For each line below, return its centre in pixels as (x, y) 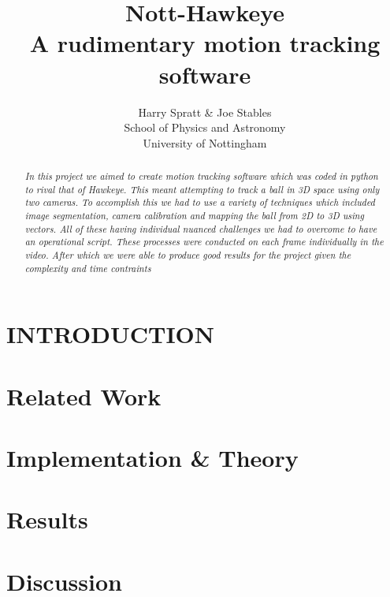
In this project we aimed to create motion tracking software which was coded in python (201, 176)
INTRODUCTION (111, 334)
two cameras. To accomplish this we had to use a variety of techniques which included (200, 202)
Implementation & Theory (152, 458)
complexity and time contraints (88, 268)
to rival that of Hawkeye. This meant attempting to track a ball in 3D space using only (202, 189)
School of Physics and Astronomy (205, 127)
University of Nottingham (205, 142)
